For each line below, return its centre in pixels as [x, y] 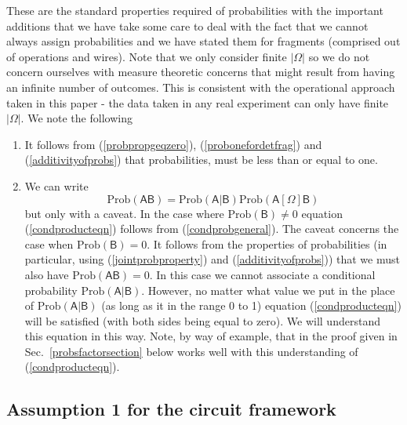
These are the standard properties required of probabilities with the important [195, 10]
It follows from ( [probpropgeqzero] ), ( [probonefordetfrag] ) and [173, 144]
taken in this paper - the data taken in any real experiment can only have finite [198, 102]
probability [51, 290]
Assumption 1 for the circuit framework [171, 409]
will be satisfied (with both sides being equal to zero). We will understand [202, 320]
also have [47, 274]
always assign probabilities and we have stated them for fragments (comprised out [203, 41]
